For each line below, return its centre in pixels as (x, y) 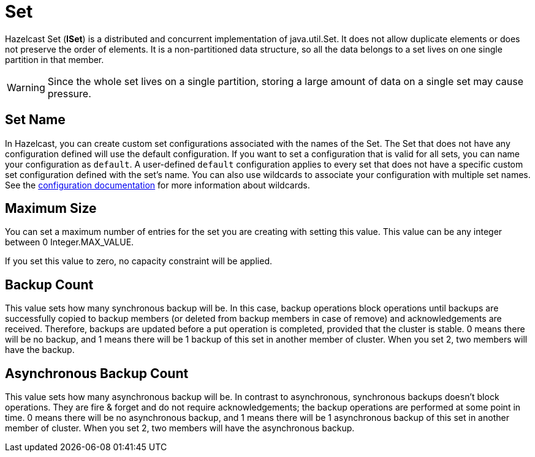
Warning (26, 87)
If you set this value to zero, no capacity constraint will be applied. (138, 261)
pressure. (69, 93)
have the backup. (40, 350)
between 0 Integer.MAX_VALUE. (70, 242)
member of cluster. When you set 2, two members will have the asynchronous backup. (180, 428)
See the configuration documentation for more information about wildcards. (157, 185)
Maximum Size (51, 209)
